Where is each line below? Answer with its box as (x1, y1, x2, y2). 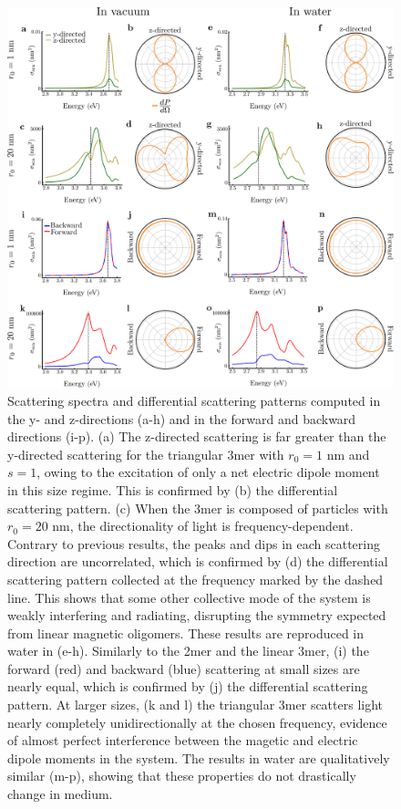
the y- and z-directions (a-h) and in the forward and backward (7, 409, 356, 428)
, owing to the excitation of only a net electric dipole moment (36, 462, 380, 482)
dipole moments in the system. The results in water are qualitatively (7, 748, 390, 767)
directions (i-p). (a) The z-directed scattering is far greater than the (7, 427, 386, 446)
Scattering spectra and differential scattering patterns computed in (7, 390, 381, 410)
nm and (326, 444, 370, 463)
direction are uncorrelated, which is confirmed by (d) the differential (7, 552, 388, 571)
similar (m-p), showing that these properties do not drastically (7, 766, 356, 785)
